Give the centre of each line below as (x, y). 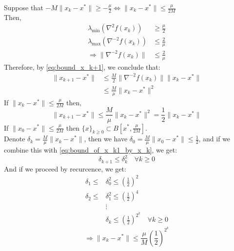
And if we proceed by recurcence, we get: (65, 168)
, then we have (106, 139)
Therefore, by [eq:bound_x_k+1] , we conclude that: (82, 67)
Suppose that (24, 7)
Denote (15, 139)
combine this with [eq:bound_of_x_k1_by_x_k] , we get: (91, 150)
